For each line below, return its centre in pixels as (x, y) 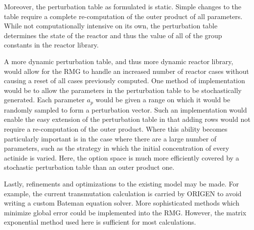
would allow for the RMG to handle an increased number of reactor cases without (127, 71)
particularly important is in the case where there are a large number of (110, 138)
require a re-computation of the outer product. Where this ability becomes (116, 128)
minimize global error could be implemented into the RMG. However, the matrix (125, 212)
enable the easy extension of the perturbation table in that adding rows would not (127, 119)
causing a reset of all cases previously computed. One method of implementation (125, 80)
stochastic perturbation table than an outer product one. (89, 167)
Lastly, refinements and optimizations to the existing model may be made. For (121, 183)
